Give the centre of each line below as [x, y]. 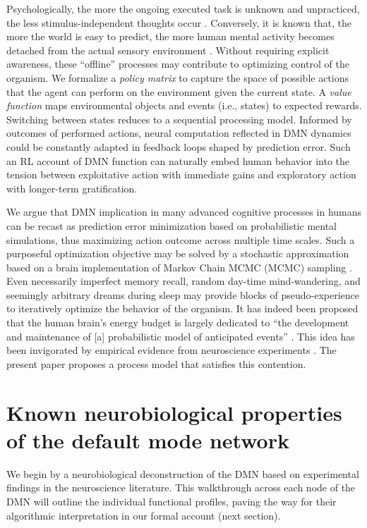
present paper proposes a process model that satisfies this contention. [156, 363]
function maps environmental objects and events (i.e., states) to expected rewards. [184, 105]
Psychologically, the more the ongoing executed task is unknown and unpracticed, [183, 8]
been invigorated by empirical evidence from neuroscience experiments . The [172, 350]
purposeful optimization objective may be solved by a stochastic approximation [178, 253]
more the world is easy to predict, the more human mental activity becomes [170, 36]
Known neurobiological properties [174, 412]
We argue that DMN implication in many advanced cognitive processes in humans [184, 212]
